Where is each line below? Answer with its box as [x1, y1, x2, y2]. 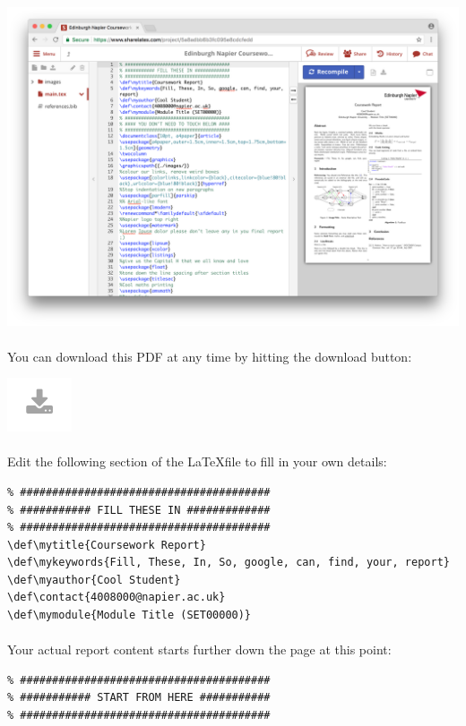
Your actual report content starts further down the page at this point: [7, 640, 392, 659]
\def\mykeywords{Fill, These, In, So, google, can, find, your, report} [7, 556, 450, 569]
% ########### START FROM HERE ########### [7, 691, 271, 705]
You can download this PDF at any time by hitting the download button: [7, 346, 412, 365]
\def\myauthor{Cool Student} [7, 573, 181, 586]
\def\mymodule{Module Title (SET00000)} [7, 609, 252, 622]
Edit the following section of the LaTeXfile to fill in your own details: [7, 452, 387, 471]
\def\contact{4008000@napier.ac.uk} [7, 591, 226, 604]
